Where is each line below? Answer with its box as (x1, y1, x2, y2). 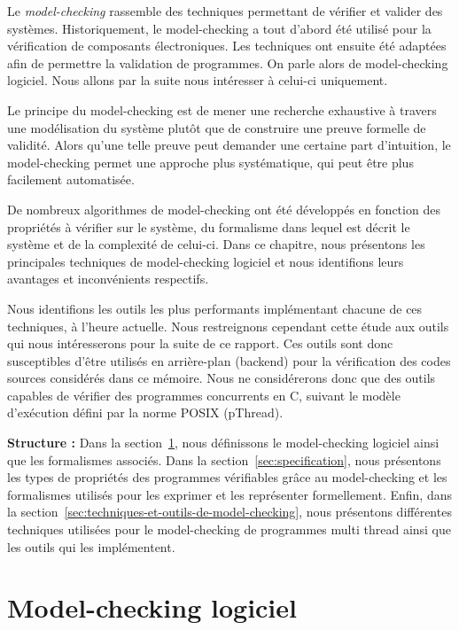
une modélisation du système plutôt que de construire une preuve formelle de (7, 118, 426, 136)
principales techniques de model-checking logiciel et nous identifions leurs (7, 252, 404, 270)
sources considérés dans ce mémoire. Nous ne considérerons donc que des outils (7, 369, 436, 387)
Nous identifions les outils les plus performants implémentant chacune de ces (7, 299, 423, 317)
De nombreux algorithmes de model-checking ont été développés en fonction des (7, 199, 440, 218)
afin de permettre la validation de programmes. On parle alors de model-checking (7, 53, 448, 72)
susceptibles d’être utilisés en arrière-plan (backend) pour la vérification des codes (7, 351, 451, 369)
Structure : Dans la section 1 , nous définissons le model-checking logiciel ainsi (7, 433, 440, 452)
